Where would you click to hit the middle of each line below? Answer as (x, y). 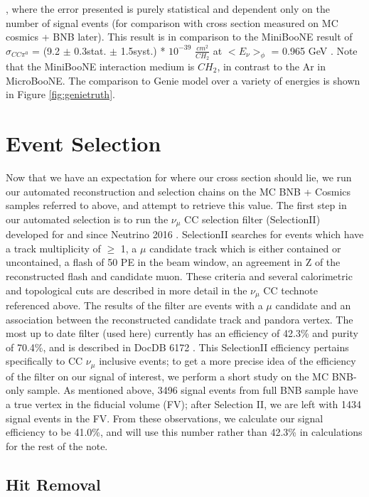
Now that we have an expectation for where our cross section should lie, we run (179, 177)
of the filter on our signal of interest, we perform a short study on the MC (167, 376)
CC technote (290, 290)
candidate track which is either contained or (245, 248)
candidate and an (313, 305)
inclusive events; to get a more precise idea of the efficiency (228, 361)
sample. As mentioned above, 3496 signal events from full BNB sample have (193, 390)
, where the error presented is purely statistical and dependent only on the (168, 9)
